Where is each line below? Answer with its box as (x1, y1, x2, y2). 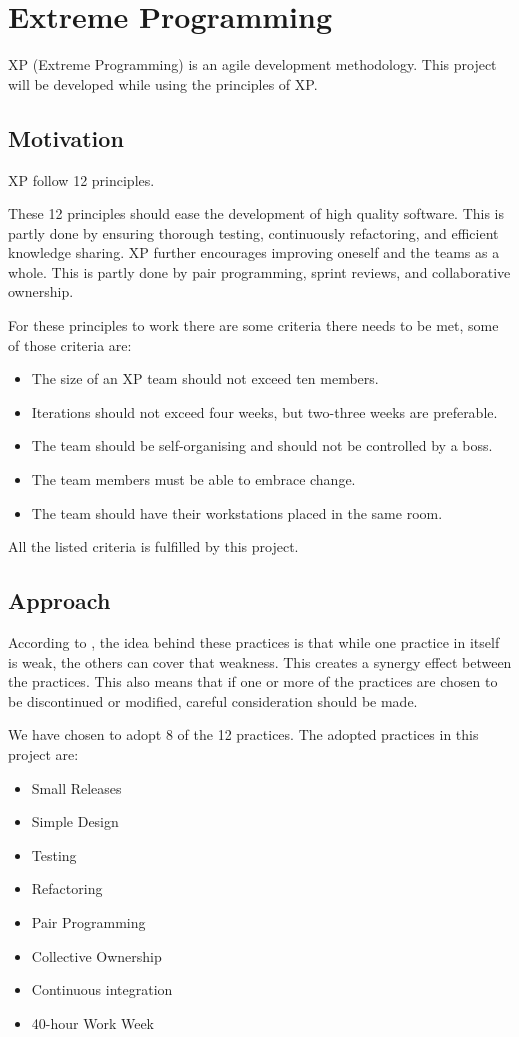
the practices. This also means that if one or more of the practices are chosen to (8, 671, 498, 692)
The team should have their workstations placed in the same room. (31, 502, 443, 523)
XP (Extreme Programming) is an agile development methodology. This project (8, 54, 497, 75)
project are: (8, 744, 79, 764)
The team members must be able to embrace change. (31, 469, 356, 490)
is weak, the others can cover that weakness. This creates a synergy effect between (8, 651, 512, 672)
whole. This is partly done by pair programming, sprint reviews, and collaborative (8, 261, 511, 282)
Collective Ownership (31, 945, 162, 966)
